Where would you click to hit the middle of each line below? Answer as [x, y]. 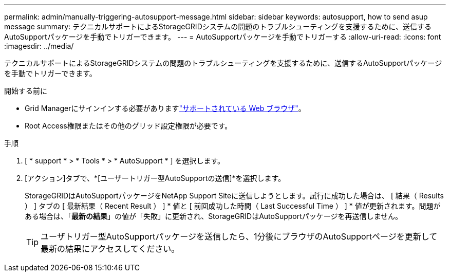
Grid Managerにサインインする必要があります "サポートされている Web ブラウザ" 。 [165, 108]
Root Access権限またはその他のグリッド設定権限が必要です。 [128, 126]
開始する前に [26, 91]
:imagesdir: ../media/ [39, 46]
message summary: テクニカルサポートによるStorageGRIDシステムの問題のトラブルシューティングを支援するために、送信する [218, 26]
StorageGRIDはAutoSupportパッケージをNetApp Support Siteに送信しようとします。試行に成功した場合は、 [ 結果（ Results [234, 196]
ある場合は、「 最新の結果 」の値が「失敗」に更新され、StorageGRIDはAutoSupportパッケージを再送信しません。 [214, 216]
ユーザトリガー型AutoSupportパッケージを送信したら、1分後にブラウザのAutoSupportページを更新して [239, 236]
